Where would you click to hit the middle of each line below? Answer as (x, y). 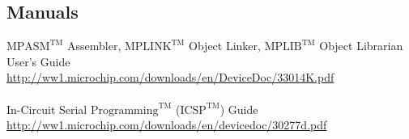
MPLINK (148, 47)
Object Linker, (225, 46)
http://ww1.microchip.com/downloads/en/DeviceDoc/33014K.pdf (170, 77)
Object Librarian (361, 46)
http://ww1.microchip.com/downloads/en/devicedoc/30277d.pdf (167, 125)
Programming (124, 110)
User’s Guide (38, 61)
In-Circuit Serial (47, 109)
